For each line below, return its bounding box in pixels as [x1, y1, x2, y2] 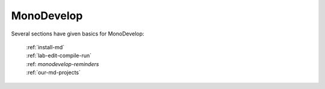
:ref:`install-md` [26, 43, 65, 51]
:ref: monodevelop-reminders [26, 60, 99, 67]
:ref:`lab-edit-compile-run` [26, 52, 92, 60]
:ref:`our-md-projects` [26, 69, 81, 76]
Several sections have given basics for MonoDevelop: [11, 30, 144, 37]
